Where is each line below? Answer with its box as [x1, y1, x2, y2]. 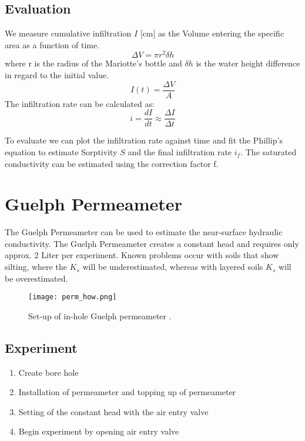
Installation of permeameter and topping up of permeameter [18, 386, 236, 398]
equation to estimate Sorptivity [5, 145, 118, 158]
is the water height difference [196, 57, 300, 69]
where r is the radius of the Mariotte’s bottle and [5, 57, 182, 69]
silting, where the [5, 260, 67, 273]
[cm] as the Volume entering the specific [140, 27, 284, 39]
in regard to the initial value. [5, 69, 109, 81]
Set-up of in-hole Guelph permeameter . [28, 309, 172, 322]
